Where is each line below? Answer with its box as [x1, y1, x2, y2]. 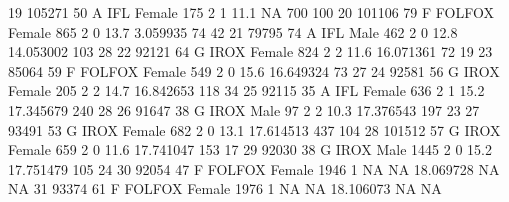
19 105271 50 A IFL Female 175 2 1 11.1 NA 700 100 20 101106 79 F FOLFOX [8, 2, 494, 22]
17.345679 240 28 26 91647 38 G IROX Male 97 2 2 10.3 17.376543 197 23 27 [8, 99, 480, 120]
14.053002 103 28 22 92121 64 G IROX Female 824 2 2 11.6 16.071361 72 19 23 [8, 41, 493, 62]
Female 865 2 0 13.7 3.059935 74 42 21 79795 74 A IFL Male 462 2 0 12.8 [8, 21, 458, 42]
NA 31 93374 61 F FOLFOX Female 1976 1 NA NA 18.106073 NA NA [8, 178, 442, 199]
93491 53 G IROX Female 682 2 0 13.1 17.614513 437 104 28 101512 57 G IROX [8, 119, 501, 140]
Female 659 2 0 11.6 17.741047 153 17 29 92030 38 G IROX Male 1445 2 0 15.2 [8, 139, 492, 160]
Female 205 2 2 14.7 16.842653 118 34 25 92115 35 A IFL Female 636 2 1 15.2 [8, 80, 485, 101]
